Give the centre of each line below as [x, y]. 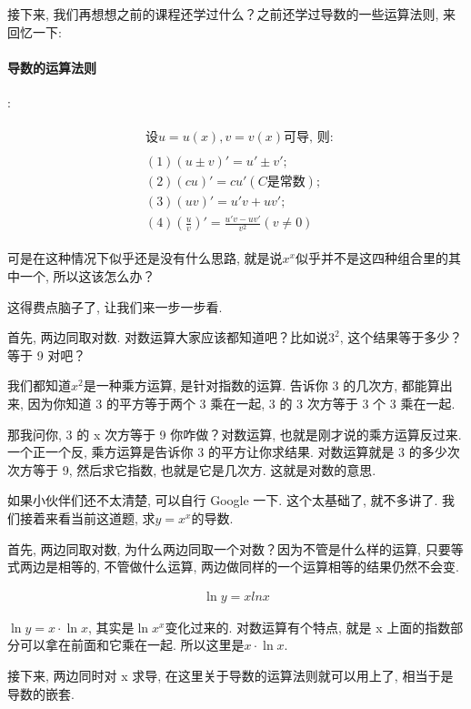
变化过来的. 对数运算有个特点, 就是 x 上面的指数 [308, 627]
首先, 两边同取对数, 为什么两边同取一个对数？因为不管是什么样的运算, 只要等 [235, 548]
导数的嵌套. [41, 693]
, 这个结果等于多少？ [401, 337]
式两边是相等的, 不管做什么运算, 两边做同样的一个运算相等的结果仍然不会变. [233, 567]
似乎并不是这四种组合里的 [371, 258]
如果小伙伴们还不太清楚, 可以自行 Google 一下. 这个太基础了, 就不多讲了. [223, 500]
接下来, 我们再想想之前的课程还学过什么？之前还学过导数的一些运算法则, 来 [232, 14]
